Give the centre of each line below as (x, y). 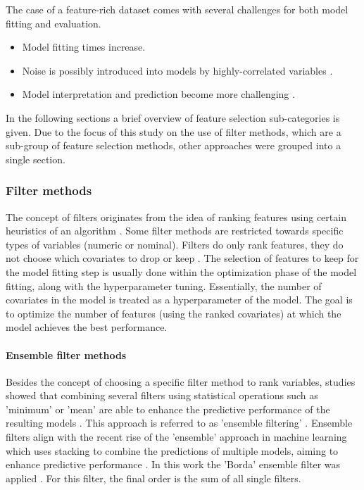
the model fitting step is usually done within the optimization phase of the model (181, 271)
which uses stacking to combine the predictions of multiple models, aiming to (172, 450)
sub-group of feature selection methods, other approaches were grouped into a (174, 145)
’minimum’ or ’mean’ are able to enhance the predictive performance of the (168, 409)
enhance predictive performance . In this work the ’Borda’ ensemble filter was (173, 464)
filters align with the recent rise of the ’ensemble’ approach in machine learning (176, 437)
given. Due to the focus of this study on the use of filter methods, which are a (174, 131)
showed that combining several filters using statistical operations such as (162, 395)
